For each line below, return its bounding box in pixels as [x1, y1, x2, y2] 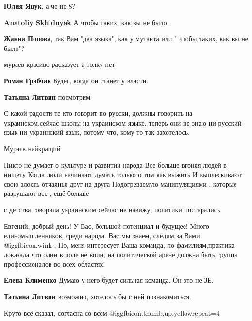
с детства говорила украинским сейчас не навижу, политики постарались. [4, 204, 222, 214]
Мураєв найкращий [4, 143, 61, 153]
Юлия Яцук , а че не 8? [4, 1, 76, 11]
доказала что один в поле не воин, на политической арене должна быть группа [4, 249, 237, 259]
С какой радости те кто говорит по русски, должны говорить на [4, 108, 193, 118]
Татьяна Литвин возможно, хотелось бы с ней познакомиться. [4, 291, 191, 302]
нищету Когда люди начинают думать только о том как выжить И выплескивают [4, 169, 242, 179]
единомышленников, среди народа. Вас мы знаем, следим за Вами [4, 230, 200, 241]
